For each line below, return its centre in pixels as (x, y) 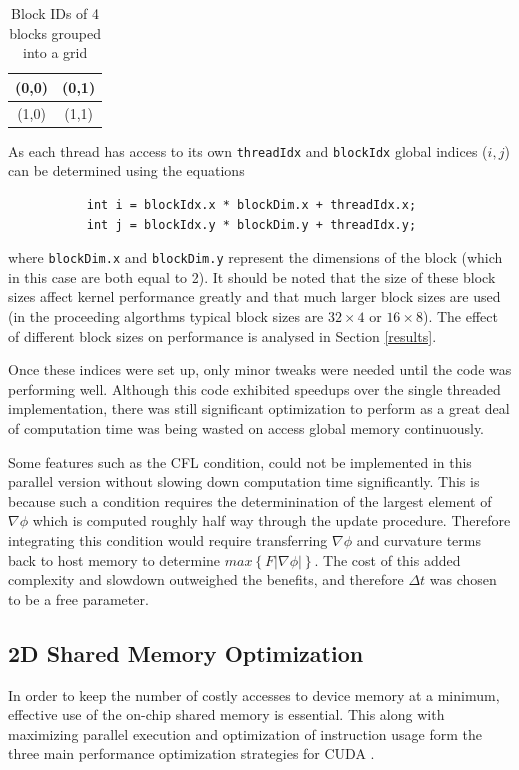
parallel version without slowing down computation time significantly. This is (244, 481)
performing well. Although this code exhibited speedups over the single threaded (254, 388)
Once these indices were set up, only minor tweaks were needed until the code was (260, 369)
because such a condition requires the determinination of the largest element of (250, 500)
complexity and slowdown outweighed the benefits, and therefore (206, 579)
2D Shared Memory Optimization (186, 652)
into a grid (55, 52)
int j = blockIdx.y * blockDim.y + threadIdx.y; (251, 224)
